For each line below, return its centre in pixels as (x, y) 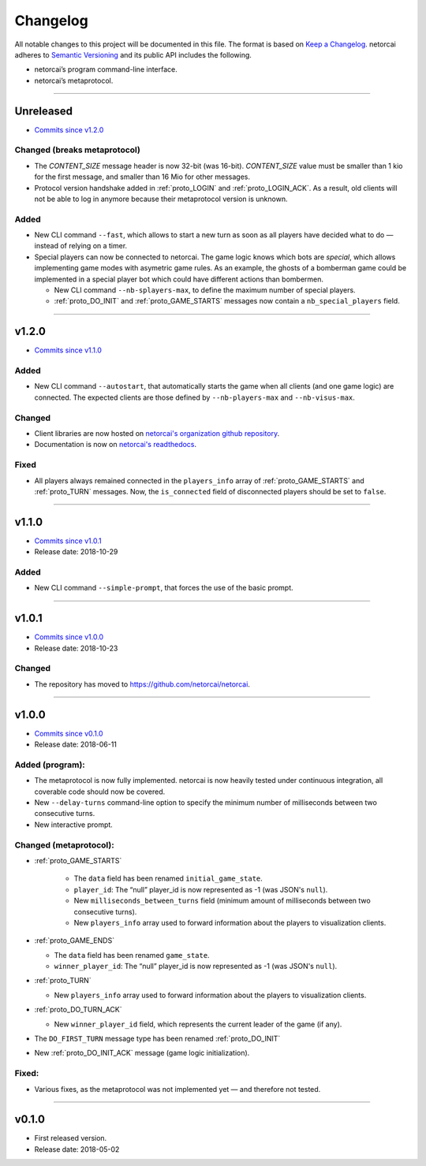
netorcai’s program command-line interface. (106, 69)
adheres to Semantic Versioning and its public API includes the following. (133, 54)
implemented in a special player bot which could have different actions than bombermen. (179, 279)
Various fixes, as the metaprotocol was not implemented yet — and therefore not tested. (177, 1089)
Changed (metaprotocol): (64, 845)
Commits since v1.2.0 (69, 129)
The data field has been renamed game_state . (132, 955)
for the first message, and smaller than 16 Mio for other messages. (142, 177)
